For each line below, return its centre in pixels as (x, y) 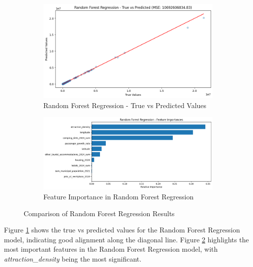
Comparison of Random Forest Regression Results (99, 213)
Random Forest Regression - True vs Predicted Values (125, 105)
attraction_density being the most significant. (73, 259)
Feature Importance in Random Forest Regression (119, 197)
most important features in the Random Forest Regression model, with (111, 249)
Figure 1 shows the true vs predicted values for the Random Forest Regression (122, 230)
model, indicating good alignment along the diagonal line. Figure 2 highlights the (126, 239)
